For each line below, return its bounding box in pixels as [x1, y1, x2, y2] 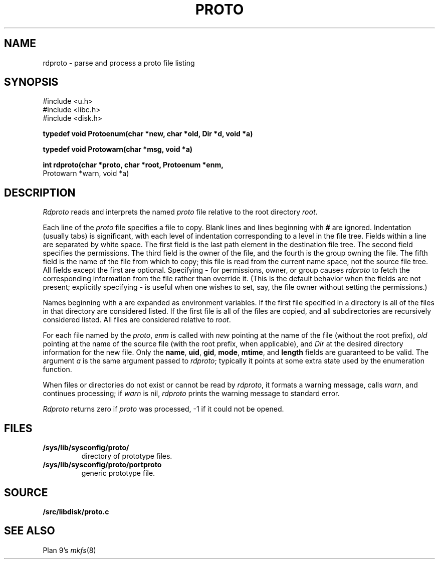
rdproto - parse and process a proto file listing [43, 58, 195, 67]
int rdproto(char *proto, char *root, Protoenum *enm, [43, 160, 224, 169]
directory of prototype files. [81, 452, 172, 461]
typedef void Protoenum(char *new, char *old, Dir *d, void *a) [43, 129, 253, 138]
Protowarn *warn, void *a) [43, 169, 129, 178]
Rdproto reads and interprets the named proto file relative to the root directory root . [43, 208, 318, 217]
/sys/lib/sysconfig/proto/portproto [43, 460, 162, 469]
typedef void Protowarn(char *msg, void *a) [43, 145, 193, 154]
